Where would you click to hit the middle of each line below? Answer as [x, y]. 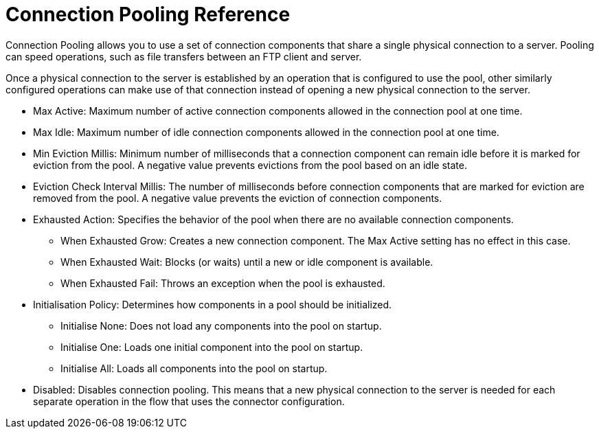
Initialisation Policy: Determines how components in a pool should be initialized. [213, 304]
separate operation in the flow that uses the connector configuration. [189, 401]
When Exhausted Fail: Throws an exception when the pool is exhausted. [223, 283]
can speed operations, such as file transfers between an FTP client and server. [184, 56]
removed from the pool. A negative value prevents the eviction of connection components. [238, 198]
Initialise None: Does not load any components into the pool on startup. [221, 325]
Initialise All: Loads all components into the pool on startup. [194, 368]
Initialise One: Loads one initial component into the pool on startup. [212, 347]
